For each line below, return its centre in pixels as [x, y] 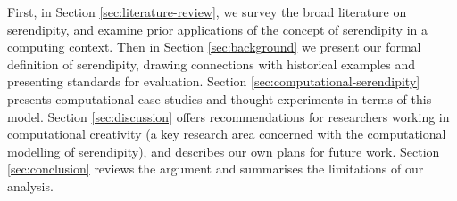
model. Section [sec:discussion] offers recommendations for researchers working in [228, 116]
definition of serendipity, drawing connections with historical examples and [212, 64]
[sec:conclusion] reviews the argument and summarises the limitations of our [216, 169]
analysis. [30, 185]
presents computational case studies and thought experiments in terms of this [220, 98]
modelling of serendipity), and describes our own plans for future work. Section [224, 151]
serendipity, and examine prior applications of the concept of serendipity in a [217, 29]
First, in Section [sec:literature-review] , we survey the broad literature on [207, 12]
